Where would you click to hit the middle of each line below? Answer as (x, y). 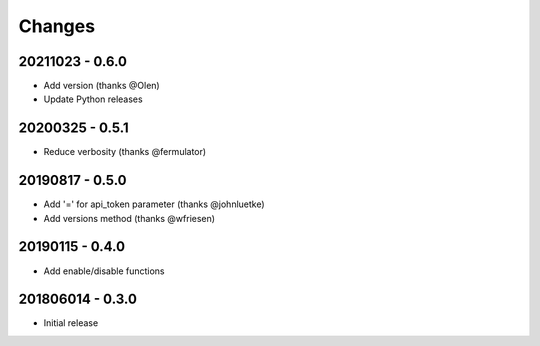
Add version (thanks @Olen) (101, 86)
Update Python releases (93, 99)
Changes (56, 26)
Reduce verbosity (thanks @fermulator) (125, 152)
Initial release (71, 323)
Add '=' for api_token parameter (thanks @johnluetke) (154, 204)
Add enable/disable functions (104, 271)
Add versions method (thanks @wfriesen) (129, 218)
